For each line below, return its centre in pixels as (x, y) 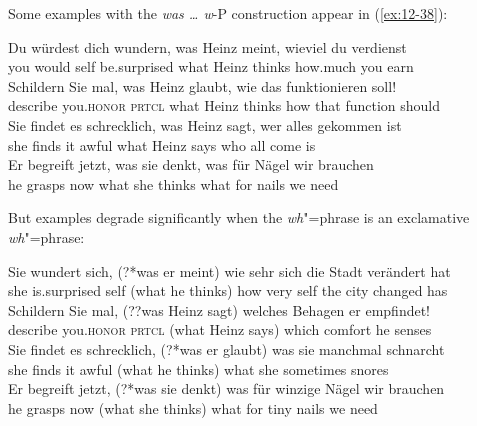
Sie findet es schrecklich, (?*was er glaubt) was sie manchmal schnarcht (226, 348)
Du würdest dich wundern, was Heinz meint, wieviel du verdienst (207, 46)
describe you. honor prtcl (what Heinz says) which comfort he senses (220, 329)
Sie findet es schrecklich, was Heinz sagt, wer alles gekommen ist (205, 124)
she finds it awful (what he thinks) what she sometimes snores (198, 368)
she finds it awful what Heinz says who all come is (162, 144)
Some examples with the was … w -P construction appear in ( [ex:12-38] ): (228, 13)
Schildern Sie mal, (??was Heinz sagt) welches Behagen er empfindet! (219, 309)
